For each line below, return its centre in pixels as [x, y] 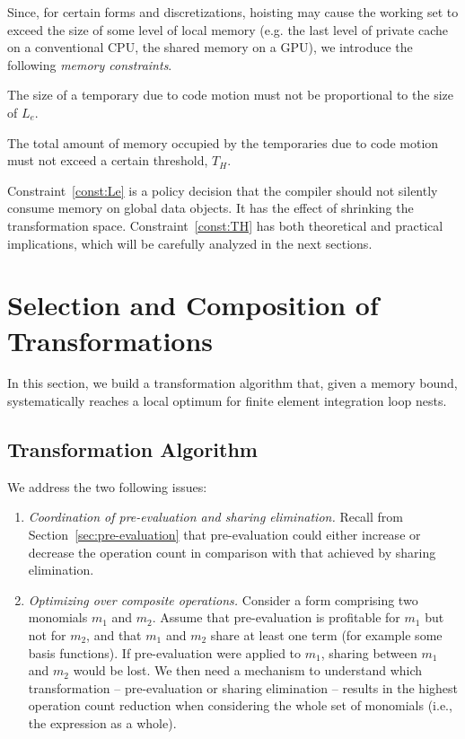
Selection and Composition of [193, 305]
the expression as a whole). [102, 722]
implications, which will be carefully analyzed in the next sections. [190, 243]
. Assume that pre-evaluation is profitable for [276, 617]
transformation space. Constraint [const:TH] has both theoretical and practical [225, 225]
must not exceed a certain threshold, [108, 160]
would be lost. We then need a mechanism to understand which [248, 670]
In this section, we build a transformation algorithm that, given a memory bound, [232, 383]
